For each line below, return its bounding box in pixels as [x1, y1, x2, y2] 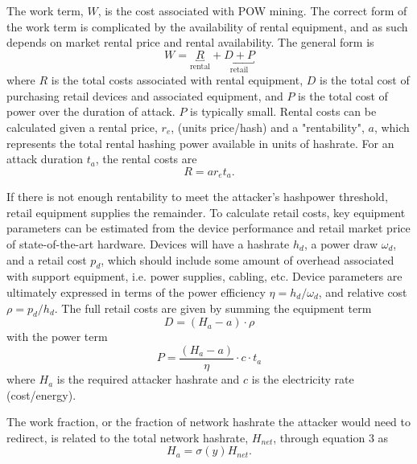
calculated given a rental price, [6, 119, 158, 135]
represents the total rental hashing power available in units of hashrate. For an [6, 134, 394, 151]
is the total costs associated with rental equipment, [51, 72, 303, 88]
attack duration [6, 150, 83, 167]
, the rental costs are [95, 150, 197, 167]
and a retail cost [6, 251, 87, 268]
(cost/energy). [6, 386, 76, 403]
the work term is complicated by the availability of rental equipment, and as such [6, 18, 408, 35]
